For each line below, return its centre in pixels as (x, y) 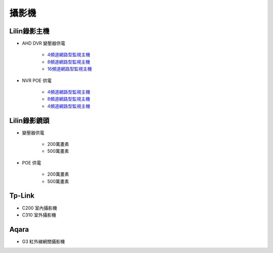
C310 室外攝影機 (39, 215)
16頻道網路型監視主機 (70, 69)
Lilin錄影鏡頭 (30, 121)
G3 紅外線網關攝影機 (43, 241)
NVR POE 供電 (37, 80)
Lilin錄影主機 (30, 31)
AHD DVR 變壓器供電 (44, 44)
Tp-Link (22, 196)
